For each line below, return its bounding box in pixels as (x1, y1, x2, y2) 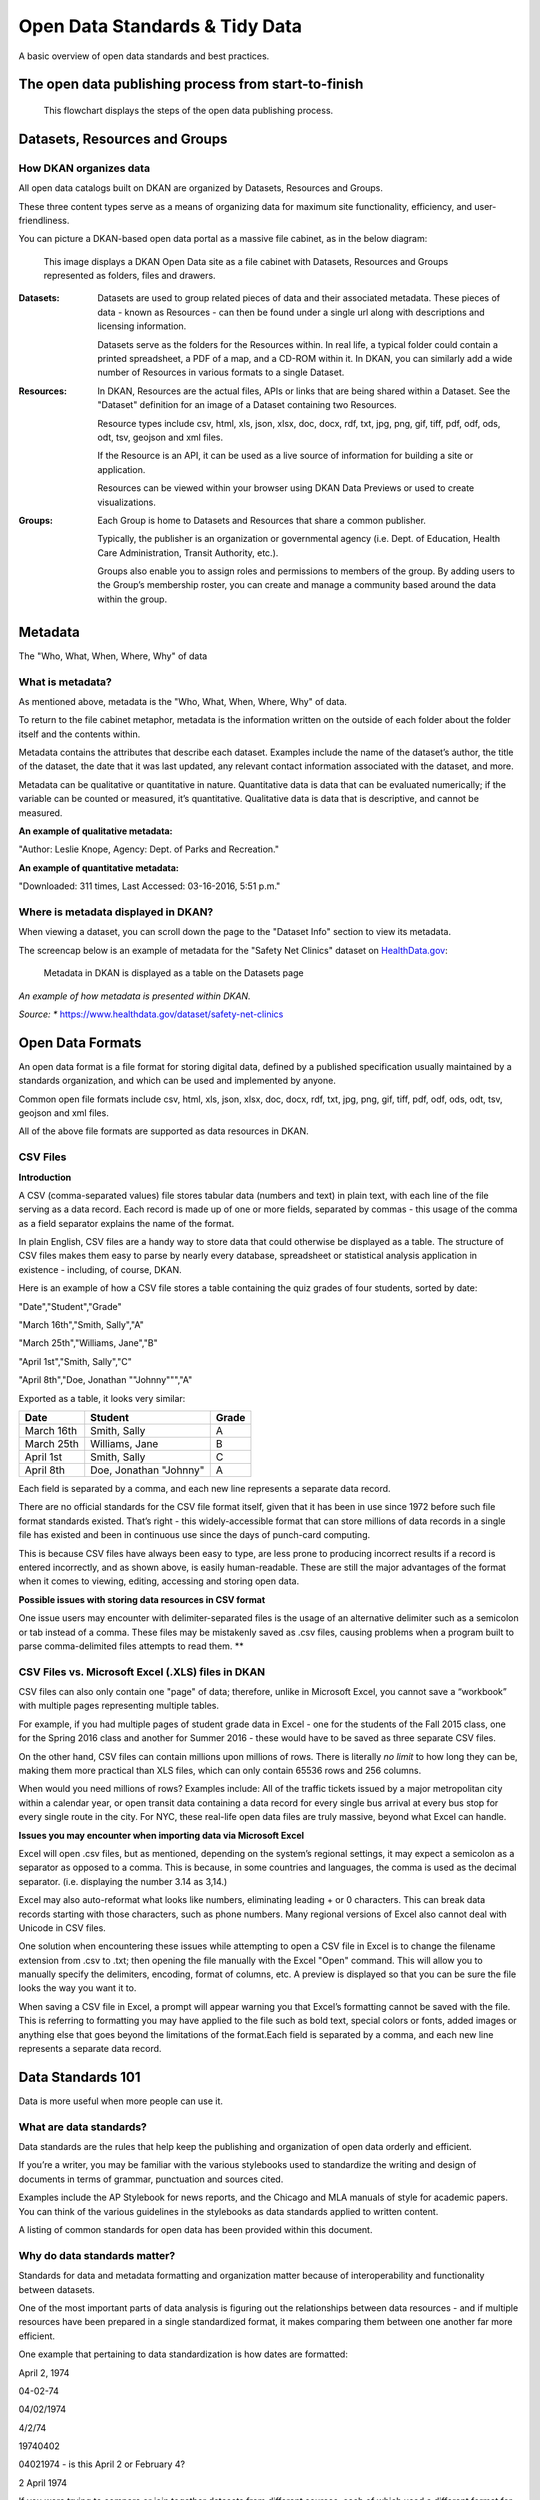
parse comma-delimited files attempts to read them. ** (18, 1640, 244, 1652)
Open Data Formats (18, 1034, 142, 1051)
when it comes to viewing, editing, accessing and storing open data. (18, 1575, 300, 1587)
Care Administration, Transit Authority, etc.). (97, 546, 279, 559)
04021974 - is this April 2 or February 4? (18, 2458, 185, 2470)
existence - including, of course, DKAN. (18, 1263, 182, 1275)
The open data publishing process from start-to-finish (18, 76, 364, 93)
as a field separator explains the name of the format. (18, 1217, 235, 1229)
